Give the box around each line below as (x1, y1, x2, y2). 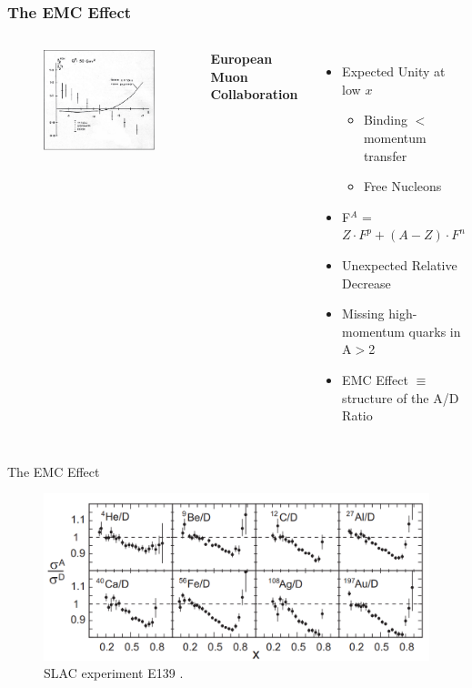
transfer (363, 146, 407, 165)
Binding (363, 110, 407, 129)
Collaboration (210, 85, 298, 104)
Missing (342, 304, 385, 323)
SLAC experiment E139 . (44, 663, 184, 683)
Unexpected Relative (342, 255, 457, 274)
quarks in (408, 321, 461, 340)
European (210, 49, 273, 68)
